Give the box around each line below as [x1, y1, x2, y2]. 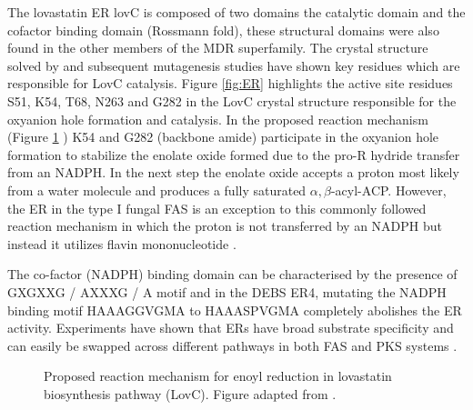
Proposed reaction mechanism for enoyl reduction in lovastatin [44, 366, 392, 385]
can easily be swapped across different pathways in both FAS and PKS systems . [7, 335, 458, 355]
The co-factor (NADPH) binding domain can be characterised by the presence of [7, 265, 458, 284]
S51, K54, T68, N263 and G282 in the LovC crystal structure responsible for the [7, 91, 457, 110]
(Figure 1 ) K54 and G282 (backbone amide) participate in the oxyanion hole [7, 127, 439, 146]
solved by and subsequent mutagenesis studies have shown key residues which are [7, 55, 460, 75]
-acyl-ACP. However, [330, 180, 447, 199]
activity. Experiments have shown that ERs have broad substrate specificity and [7, 318, 454, 337]
